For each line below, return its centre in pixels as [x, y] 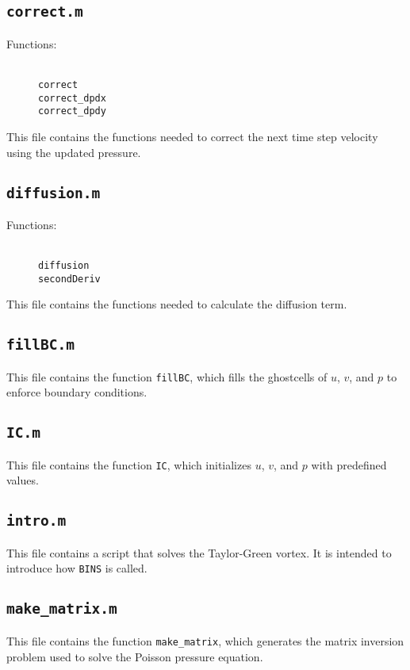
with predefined [349, 464]
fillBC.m [40, 345]
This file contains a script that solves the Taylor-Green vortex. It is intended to [199, 552]
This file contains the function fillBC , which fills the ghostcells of [167, 376]
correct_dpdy [72, 111]
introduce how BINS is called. [77, 568]
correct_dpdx [72, 98]
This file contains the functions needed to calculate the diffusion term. [177, 304]
